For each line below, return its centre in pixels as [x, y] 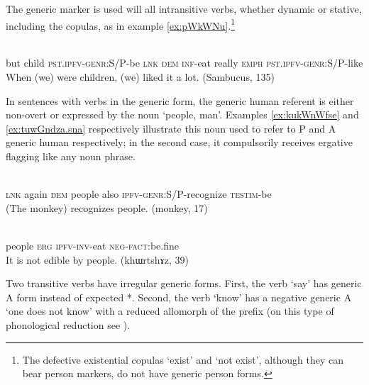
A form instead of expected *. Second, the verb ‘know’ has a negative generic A [179, 297]
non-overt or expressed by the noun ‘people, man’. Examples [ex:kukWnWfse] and [182, 115]
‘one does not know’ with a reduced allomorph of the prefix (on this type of [170, 311]
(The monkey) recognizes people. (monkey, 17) [107, 207]
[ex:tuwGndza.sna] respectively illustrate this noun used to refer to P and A [171, 128]
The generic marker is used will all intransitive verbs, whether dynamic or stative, [184, 9]
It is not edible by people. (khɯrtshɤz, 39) [98, 259]
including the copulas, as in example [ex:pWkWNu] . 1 [121, 24]
